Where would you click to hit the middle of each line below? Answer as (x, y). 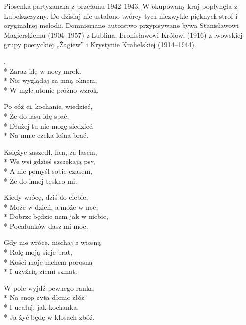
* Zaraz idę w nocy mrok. (43, 70)
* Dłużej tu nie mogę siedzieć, (49, 125)
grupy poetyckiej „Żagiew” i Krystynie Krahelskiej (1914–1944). (100, 44)
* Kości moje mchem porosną (48, 261)
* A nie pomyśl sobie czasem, (48, 171)
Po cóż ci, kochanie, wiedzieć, (48, 106)
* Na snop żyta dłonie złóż (44, 297)
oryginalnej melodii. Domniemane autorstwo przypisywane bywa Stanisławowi (121, 25)
